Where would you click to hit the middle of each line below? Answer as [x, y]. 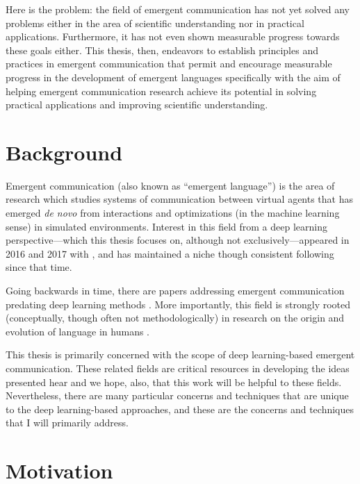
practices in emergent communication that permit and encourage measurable [169, 64]
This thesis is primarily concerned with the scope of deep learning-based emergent [180, 354]
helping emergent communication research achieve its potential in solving [161, 91]
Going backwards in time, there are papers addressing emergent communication [175, 291]
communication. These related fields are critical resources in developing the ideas [178, 368]
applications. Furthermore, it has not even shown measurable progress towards [173, 36]
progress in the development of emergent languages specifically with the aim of [173, 77]
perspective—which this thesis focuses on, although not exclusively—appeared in [178, 240]
